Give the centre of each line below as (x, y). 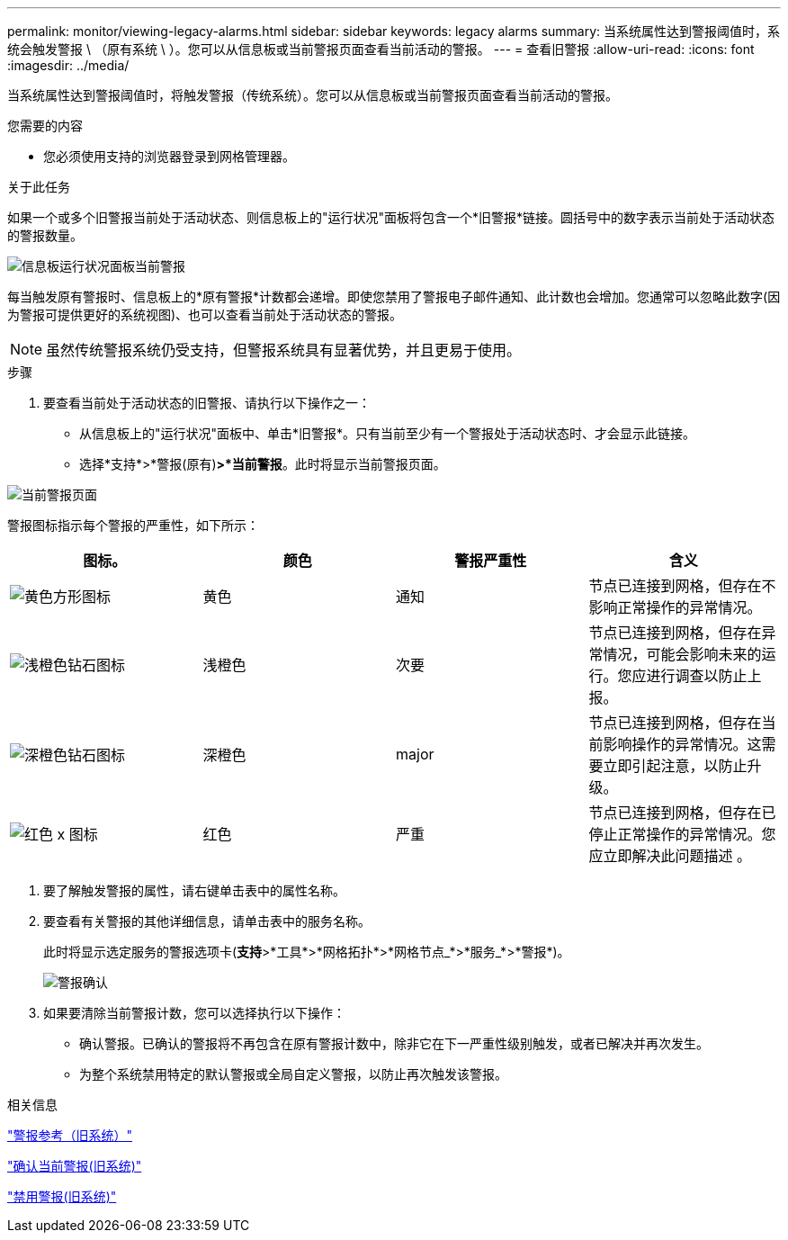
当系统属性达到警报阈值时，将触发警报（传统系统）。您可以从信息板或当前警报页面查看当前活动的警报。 (313, 95)
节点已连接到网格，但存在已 (682, 813)
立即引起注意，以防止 (675, 766)
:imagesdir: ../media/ (68, 65)
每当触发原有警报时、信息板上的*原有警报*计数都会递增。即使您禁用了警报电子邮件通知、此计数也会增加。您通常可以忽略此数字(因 (394, 297)
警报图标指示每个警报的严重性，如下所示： (133, 525)
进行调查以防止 (697, 676)
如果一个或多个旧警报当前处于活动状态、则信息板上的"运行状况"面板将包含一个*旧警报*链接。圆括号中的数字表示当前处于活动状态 (391, 217)
